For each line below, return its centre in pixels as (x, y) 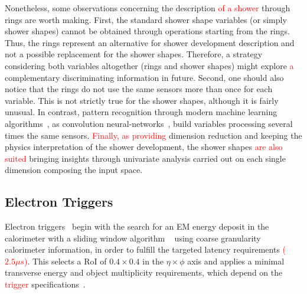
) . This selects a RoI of (65, 261)
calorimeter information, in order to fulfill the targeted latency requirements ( (146, 249)
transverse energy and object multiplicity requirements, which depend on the (144, 272)
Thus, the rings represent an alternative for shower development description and (150, 42)
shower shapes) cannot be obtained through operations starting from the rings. (147, 31)
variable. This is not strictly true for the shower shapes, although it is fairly (142, 100)
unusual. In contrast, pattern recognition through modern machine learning (141, 112)
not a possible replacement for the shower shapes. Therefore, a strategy (134, 54)
